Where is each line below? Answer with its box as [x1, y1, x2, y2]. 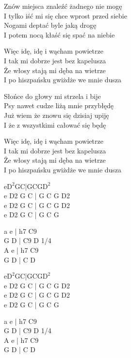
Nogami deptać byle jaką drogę [4, 20, 97, 30]
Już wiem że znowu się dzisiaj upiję [4, 110, 109, 120]
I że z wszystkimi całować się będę [4, 119, 106, 130]
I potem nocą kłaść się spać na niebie [4, 29, 115, 39]
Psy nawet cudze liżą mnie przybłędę [4, 100, 114, 111]
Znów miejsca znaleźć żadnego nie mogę [4, 1, 122, 11]
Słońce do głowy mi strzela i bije [4, 91, 101, 101]
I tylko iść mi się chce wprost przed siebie [4, 10, 127, 20]
